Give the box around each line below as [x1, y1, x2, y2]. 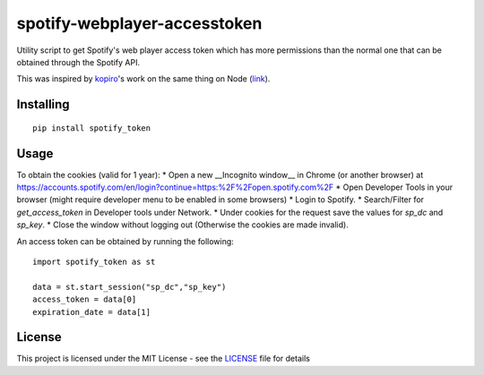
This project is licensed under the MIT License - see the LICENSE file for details [16, 354, 311, 364]
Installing [16, 97, 71, 112]
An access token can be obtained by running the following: [16, 235, 235, 246]
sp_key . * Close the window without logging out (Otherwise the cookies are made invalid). [16, 219, 349, 230]
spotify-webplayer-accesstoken [16, 13, 263, 33]
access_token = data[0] [32, 294, 137, 304]
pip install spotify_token [32, 123, 151, 133]
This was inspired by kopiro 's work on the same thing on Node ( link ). [16, 73, 271, 84]
